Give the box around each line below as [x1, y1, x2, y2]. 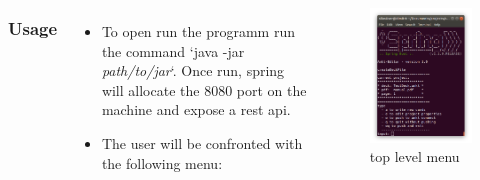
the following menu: [101, 152, 223, 173]
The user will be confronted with [101, 132, 303, 153]
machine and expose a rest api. [101, 99, 291, 120]
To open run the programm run [101, 21, 295, 41]
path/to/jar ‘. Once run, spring [101, 60, 285, 81]
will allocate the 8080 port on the [101, 79, 307, 100]
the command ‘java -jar [101, 40, 245, 61]
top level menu [369, 146, 460, 167]
